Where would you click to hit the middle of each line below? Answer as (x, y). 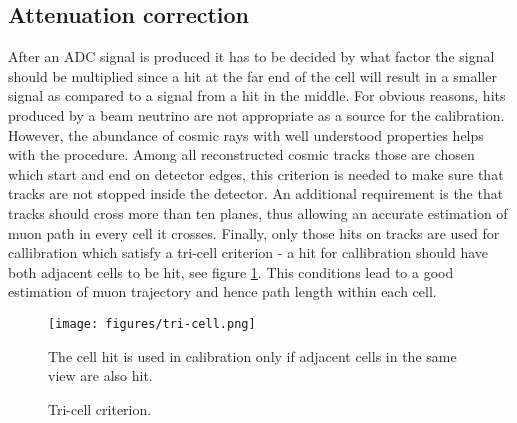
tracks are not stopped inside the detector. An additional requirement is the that (256, 193)
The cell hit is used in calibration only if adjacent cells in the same (252, 355)
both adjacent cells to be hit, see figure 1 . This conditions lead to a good (231, 271)
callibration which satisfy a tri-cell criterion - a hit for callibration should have (248, 252)
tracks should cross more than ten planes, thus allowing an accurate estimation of (258, 212)
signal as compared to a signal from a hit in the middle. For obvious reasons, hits (257, 95)
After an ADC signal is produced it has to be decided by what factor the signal (251, 56)
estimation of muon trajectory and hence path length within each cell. (222, 291)
